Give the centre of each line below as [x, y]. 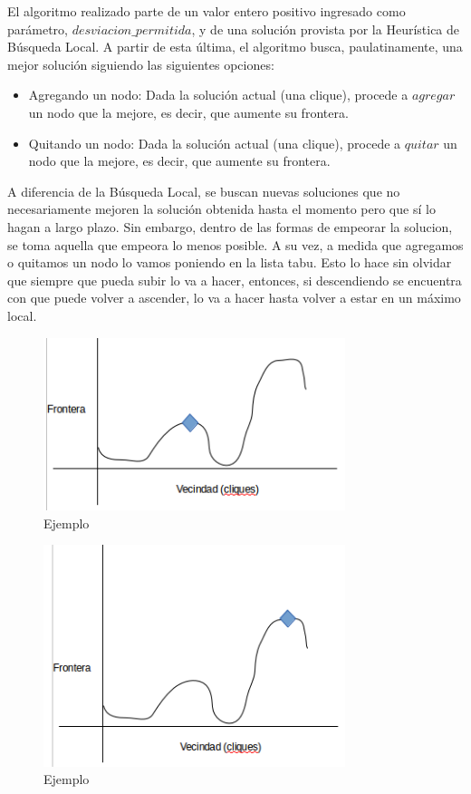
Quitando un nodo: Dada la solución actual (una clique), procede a [215, 143]
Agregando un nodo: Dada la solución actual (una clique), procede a [218, 95]
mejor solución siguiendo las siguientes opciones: [141, 64]
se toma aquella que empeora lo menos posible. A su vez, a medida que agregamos [235, 244]
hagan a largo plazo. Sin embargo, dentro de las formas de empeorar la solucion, [230, 226]
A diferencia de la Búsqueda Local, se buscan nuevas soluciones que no [204, 191]
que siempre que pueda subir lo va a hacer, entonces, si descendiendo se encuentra [235, 280]
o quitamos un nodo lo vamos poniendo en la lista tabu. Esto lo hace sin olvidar [230, 262]
